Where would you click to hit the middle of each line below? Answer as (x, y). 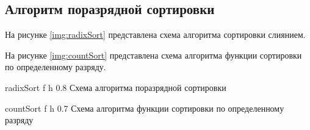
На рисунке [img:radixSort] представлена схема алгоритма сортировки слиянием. (155, 34)
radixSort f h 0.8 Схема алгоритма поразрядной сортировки (116, 87)
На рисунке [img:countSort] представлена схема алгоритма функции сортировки (153, 55)
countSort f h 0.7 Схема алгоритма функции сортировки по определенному (145, 108)
